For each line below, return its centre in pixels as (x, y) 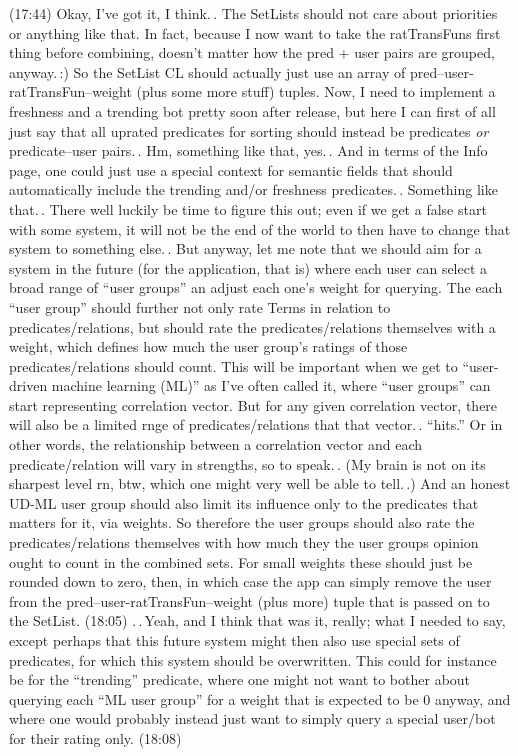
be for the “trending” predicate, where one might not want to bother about (240, 679)
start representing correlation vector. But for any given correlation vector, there (253, 404)
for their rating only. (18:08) (95, 737)
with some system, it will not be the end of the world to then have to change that (260, 228)
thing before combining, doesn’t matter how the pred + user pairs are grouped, (252, 52)
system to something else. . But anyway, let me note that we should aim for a (245, 248)
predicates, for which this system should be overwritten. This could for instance (253, 659)
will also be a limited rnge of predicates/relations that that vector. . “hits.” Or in (256, 424)
